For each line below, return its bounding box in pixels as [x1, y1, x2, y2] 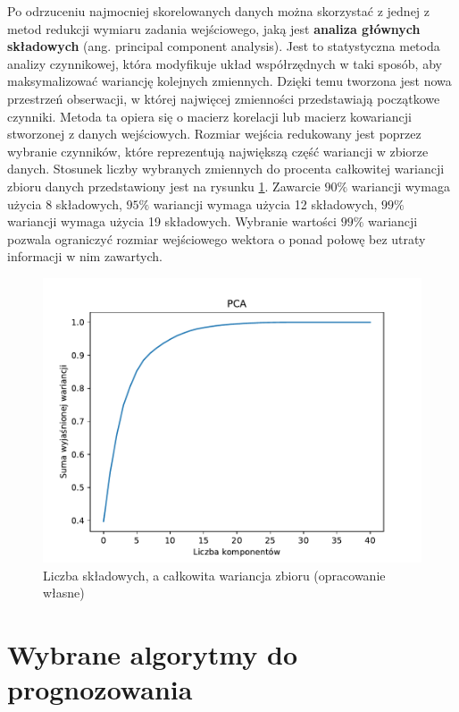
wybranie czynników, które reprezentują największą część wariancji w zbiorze [7, 141, 429, 160]
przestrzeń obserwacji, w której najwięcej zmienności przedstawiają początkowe [7, 89, 440, 107]
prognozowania [7, 671, 193, 708]
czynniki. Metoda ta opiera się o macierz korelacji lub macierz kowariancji [7, 106, 412, 125]
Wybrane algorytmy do [7, 635, 297, 672]
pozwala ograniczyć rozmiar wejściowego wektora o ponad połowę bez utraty [7, 229, 426, 248]
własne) [43, 583, 85, 602]
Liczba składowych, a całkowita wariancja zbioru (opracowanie [43, 565, 386, 584]
